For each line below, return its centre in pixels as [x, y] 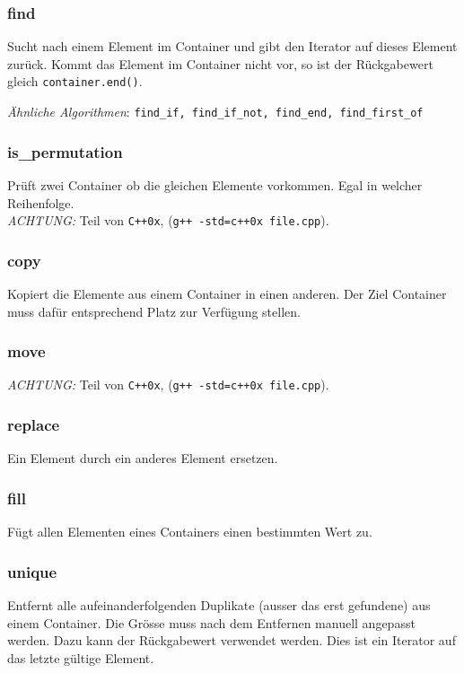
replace [34, 424]
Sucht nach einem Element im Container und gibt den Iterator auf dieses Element [232, 46]
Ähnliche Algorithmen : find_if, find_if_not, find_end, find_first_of [215, 112]
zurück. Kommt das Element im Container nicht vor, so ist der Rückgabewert [220, 63]
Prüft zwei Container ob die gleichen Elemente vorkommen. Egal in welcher [215, 184]
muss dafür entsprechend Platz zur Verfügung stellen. [154, 311]
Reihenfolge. [41, 202]
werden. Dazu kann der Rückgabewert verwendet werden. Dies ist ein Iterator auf [232, 640]
